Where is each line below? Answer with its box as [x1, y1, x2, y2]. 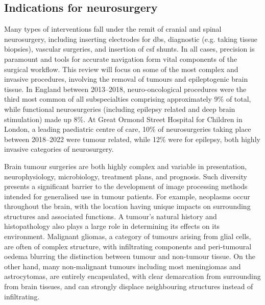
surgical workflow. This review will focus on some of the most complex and [4, 63, 238, 74]
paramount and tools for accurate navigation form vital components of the [4, 53, 237, 64]
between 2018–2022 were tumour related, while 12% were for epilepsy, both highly [4, 133, 260, 144]
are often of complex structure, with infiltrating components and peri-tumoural [4, 241, 252, 251]
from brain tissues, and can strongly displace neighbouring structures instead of [4, 281, 253, 292]
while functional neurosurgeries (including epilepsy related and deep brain [4, 103, 235, 114]
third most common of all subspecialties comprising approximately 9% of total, [4, 93, 251, 104]
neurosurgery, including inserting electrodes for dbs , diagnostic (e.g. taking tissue [4, 33, 257, 44]
